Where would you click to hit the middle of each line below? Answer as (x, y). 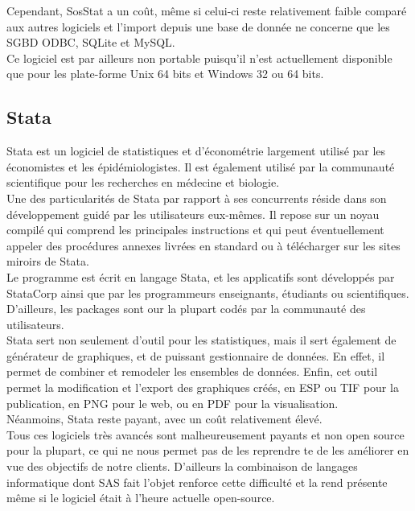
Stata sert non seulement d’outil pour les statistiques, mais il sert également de (201, 340)
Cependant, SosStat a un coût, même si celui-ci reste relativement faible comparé (207, 10)
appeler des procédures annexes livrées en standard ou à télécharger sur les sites (203, 245)
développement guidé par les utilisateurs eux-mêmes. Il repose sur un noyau (193, 214)
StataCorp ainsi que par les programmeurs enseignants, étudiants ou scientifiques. (208, 293)
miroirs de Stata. (48, 261)
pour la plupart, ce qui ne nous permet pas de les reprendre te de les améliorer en (208, 450)
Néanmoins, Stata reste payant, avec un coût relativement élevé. (164, 419)
